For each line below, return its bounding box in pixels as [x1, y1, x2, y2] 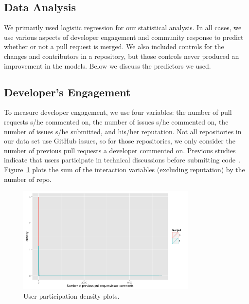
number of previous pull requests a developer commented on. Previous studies [4, 145, 236, 155]
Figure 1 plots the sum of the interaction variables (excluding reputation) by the [4, 164, 245, 174]
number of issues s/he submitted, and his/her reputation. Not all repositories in [4, 126, 242, 136]
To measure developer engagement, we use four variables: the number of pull [4, 107, 232, 117]
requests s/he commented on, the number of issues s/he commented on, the [4, 116, 229, 126]
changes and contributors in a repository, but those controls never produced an [4, 51, 239, 61]
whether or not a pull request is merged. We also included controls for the [4, 41, 224, 52]
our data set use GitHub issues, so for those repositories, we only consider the [4, 136, 235, 146]
